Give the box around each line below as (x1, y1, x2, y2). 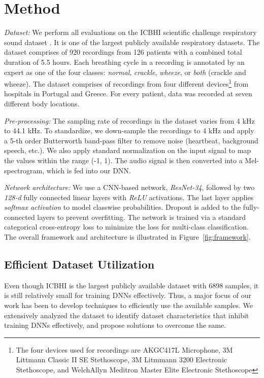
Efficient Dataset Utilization (4, 256, 155, 272)
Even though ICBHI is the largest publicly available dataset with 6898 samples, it (4, 280, 259, 290)
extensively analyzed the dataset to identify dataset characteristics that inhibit (4, 310, 249, 320)
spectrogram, (4, 165, 45, 175)
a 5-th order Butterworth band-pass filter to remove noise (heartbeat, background (4, 135, 258, 145)
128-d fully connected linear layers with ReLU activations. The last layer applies (4, 192, 254, 202)
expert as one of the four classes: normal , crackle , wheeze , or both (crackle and (4, 66, 246, 77)
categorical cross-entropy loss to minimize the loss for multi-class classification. (4, 221, 249, 232)
